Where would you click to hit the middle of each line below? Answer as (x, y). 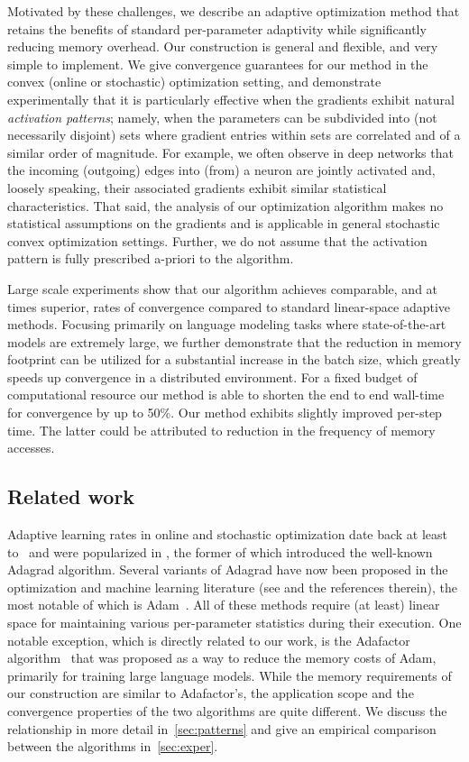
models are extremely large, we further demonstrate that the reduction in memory (234, 341)
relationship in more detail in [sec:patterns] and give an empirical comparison (222, 728)
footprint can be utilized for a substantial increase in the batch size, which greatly (234, 359)
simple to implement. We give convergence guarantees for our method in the (218, 64)
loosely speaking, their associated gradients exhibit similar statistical (197, 187)
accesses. (31, 448)
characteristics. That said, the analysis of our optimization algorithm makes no (225, 205)
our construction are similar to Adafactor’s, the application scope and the (211, 693)
